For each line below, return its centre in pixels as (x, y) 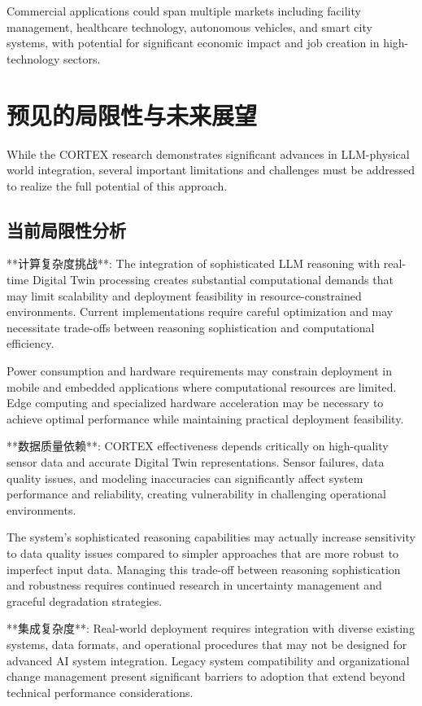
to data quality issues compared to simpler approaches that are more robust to (203, 553)
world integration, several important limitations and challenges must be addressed (211, 170)
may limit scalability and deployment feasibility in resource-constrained (184, 295)
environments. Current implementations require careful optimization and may (200, 311)
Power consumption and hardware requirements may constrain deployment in (199, 371)
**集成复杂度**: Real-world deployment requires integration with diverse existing (211, 628)
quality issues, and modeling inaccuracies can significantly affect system (185, 478)
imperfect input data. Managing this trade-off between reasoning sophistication (204, 569)
